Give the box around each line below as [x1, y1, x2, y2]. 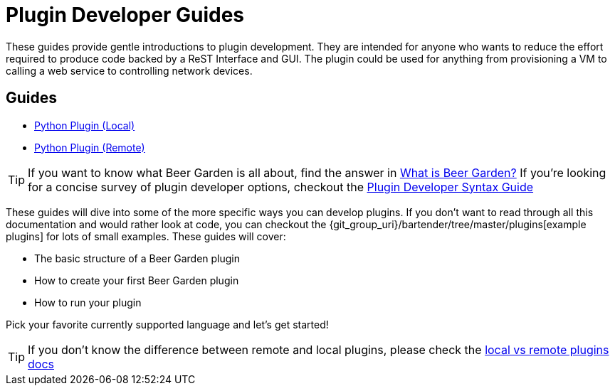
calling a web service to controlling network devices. [6, 64, 253, 77]
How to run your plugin [34, 296, 142, 309]
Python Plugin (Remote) [34, 141, 145, 154]
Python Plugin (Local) [34, 119, 135, 132]
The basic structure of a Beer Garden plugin [34, 252, 240, 264]
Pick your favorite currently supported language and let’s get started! [6, 318, 329, 331]
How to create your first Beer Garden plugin [34, 274, 239, 286]
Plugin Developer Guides [6, 3, 245, 27]
